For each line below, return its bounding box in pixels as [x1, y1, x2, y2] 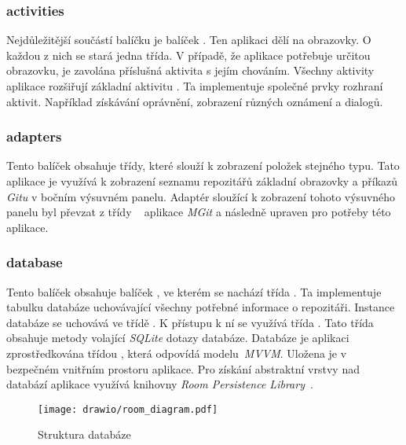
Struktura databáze [38, 426, 131, 443]
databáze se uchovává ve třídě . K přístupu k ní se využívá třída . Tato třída [6, 314, 374, 330]
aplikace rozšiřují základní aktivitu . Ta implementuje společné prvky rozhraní [6, 78, 383, 94]
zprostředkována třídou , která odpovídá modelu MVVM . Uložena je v [6, 344, 347, 361]
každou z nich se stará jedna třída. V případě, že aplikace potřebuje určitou [6, 46, 371, 63]
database [6, 252, 63, 272]
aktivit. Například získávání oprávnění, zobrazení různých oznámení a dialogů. [6, 93, 383, 109]
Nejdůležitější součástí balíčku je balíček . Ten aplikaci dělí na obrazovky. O [6, 31, 371, 48]
